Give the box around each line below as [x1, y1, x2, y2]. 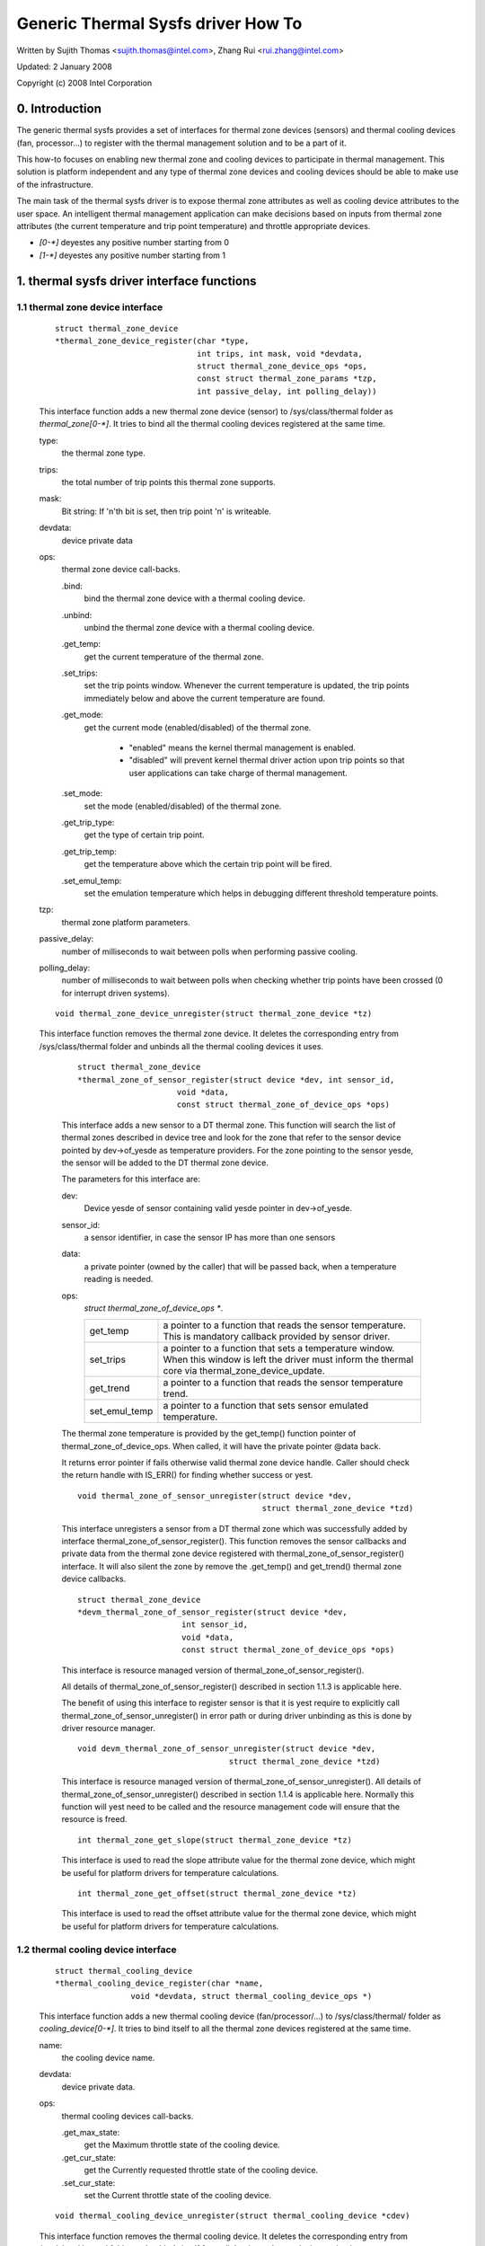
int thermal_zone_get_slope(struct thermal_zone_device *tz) [77, 1835, 352, 1845]
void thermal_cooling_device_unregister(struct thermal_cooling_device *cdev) [55, 2211, 410, 2221]
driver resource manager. [61, 1723, 156, 1734]
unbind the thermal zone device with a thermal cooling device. [84, 622, 315, 632]
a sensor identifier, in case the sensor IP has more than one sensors [84, 1232, 336, 1242]
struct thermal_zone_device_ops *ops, [196, 360, 368, 371]
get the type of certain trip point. [84, 829, 206, 840]
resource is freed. [61, 1814, 128, 1825]
